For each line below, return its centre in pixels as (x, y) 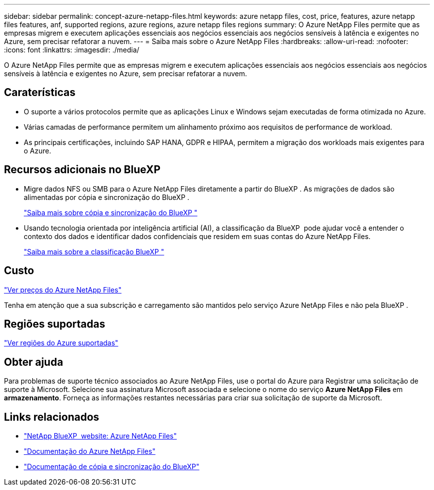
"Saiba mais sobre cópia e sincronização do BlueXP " (111, 212)
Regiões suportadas (55, 324)
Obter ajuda (34, 362)
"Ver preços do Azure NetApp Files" (63, 290)
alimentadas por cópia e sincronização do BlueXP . (107, 197)
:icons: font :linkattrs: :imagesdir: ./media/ (72, 50)
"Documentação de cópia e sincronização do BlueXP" (112, 467)
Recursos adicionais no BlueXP (82, 170)
